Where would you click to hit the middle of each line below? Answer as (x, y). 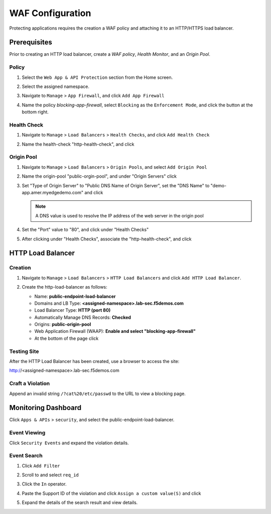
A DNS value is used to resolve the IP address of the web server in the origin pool (120, 215)
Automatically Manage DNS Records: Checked (83, 317)
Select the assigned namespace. (56, 86)
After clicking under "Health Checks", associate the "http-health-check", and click (107, 239)
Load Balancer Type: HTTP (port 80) (73, 310)
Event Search (26, 456)
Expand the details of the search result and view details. (80, 502)
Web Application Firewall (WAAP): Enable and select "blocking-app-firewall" (115, 331)
